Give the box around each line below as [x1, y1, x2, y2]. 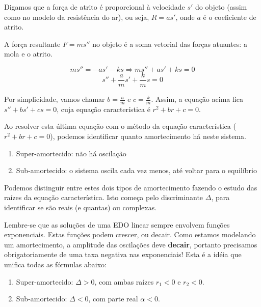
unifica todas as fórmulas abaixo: [4, 259, 107, 269]
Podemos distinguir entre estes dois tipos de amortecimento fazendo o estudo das [4, 182, 257, 192]
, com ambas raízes [94, 276, 154, 287]
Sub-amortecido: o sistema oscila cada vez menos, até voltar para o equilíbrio [16, 165, 257, 176]
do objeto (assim [195, 2, 247, 12]
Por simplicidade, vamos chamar [4, 94, 105, 104]
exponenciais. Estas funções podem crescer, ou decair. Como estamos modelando [4, 229, 256, 240]
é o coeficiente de [203, 11, 256, 22]
